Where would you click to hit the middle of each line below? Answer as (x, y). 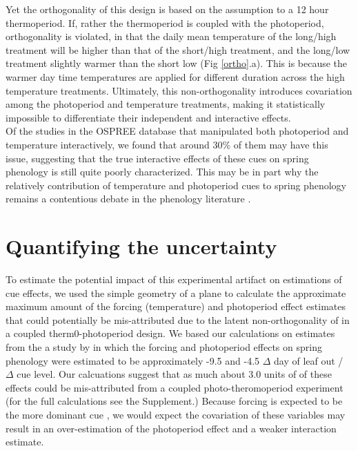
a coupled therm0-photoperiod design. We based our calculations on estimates (170, 333)
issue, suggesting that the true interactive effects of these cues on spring (157, 158)
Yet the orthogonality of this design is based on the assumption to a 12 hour (167, 9)
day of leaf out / (309, 360)
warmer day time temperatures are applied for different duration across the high (175, 76)
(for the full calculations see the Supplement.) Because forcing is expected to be (174, 401)
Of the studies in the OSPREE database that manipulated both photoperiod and (177, 131)
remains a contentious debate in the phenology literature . (128, 199)
